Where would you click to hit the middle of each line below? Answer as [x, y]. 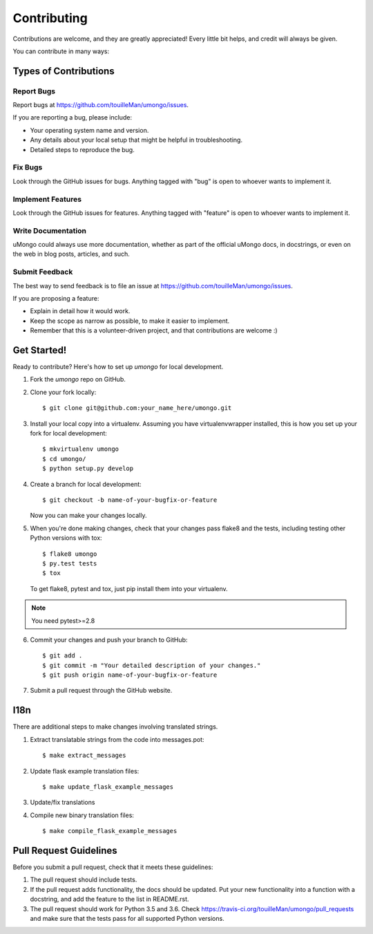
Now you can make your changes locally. [88, 516]
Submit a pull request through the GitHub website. [101, 691]
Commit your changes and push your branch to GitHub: [109, 639]
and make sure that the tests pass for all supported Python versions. [127, 918]
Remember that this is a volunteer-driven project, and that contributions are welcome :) [154, 330]
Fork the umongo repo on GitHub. [78, 380]
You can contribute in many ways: [61, 51]
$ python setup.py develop [88, 469]
